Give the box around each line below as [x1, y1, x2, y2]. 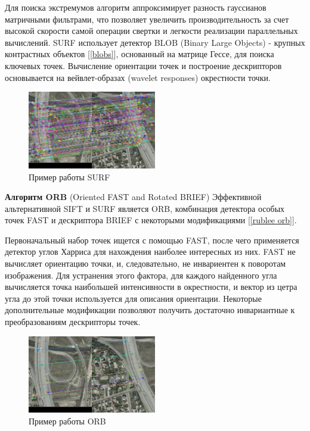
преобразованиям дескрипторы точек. [5, 316, 141, 328]
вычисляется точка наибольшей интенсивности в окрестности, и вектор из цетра [5, 280, 297, 293]
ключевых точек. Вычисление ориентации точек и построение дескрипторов [5, 59, 282, 71]
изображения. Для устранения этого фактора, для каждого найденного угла [5, 268, 277, 281]
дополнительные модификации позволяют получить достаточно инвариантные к [5, 304, 295, 316]
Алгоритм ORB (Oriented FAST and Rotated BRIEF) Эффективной [5, 190, 262, 203]
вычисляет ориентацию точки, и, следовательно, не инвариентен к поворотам [5, 257, 286, 270]
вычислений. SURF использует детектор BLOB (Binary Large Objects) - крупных [5, 36, 305, 48]
